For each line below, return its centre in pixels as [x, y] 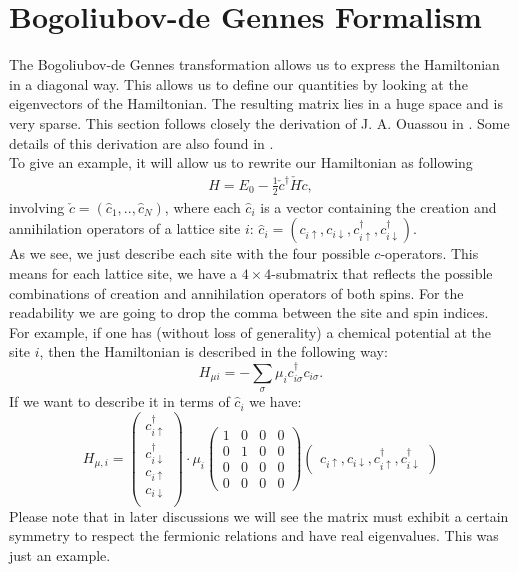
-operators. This [429, 253]
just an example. [60, 554]
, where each [202, 206]
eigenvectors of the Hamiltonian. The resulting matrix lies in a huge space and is [256, 103]
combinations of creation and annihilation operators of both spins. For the [236, 292]
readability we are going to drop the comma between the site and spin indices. [249, 312]
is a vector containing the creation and [378, 206]
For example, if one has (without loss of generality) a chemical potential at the [250, 331]
